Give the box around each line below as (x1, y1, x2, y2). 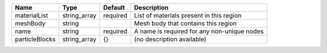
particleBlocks (15, 35, 56, 43)
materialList (15, 11, 48, 19)
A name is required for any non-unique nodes (134, 27, 264, 36)
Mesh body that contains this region (134, 19, 237, 27)
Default (103, 4, 125, 11)
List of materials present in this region (134, 11, 242, 19)
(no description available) (134, 35, 207, 43)
